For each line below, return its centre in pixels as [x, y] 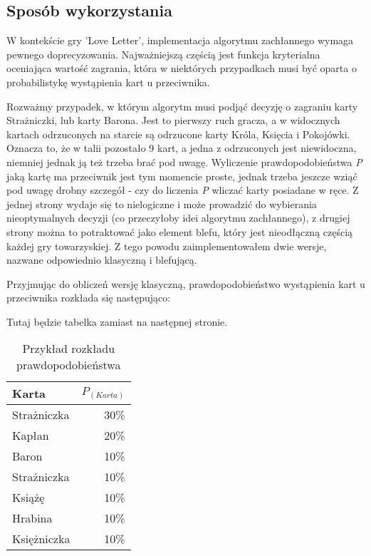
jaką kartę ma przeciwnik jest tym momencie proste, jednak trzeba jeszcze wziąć [182, 176]
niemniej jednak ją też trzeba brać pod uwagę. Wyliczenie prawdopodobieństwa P [184, 161]
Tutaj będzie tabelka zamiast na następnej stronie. [117, 321]
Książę [28, 498]
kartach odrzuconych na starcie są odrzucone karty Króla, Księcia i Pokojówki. [178, 134]
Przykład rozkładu [69, 349]
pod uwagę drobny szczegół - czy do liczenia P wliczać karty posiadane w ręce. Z [183, 190]
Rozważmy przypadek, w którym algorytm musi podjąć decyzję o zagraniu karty [182, 106]
